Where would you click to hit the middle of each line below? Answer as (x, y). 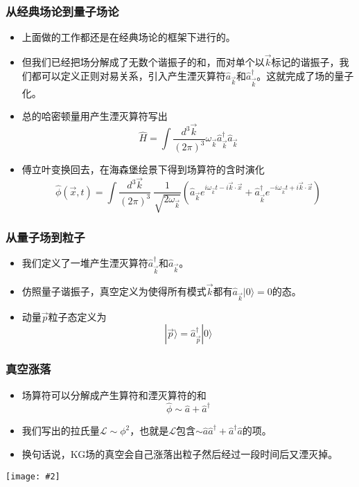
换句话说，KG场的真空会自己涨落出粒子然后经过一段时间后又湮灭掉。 (180, 454)
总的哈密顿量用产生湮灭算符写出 (95, 116)
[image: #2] (33, 476)
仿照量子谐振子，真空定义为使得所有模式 (114, 291)
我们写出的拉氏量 (61, 431)
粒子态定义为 (77, 316)
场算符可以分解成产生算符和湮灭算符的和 (114, 395)
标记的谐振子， (305, 62)
